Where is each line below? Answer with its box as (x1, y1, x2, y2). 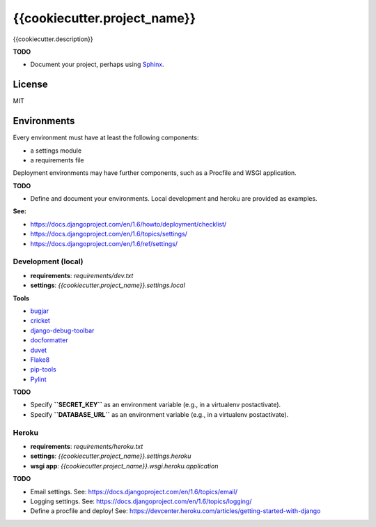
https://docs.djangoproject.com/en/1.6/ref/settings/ (30, 239, 178, 247)
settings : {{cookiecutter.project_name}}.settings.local (30, 281, 186, 289)
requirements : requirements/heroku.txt (30, 443, 143, 451)
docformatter (30, 336, 69, 344)
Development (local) (13, 257, 84, 266)
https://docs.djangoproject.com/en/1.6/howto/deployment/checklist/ (30, 220, 227, 228)
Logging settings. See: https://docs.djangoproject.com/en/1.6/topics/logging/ (30, 497, 252, 505)
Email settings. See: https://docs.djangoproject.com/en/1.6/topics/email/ (30, 487, 238, 496)
